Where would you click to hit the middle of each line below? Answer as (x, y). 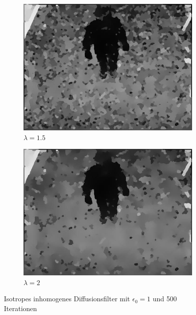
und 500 (165, 299)
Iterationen (21, 308)
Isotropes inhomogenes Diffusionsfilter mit (67, 299)
